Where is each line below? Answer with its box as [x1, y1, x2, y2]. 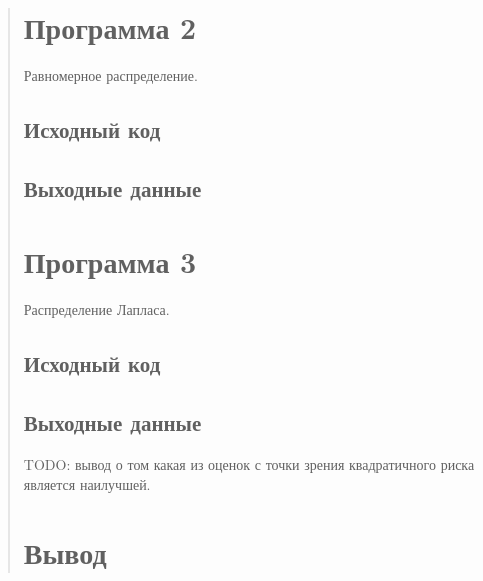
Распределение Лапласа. [23, 299, 170, 320]
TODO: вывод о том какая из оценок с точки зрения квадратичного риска [23, 453, 475, 474]
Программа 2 [23, 7, 197, 48]
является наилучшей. [23, 473, 151, 494]
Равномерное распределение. [23, 65, 198, 86]
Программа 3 [23, 241, 197, 282]
